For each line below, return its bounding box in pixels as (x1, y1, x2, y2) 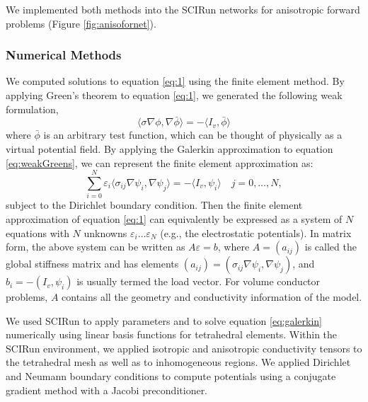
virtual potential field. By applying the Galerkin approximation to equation (6, 142, 333, 156)
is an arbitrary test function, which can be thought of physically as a (43, 127, 343, 142)
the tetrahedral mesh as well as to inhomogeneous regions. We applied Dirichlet (6, 355, 351, 369)
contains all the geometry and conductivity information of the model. (62, 289, 362, 304)
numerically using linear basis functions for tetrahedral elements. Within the (6, 327, 338, 342)
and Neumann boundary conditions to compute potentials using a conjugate (6, 369, 336, 384)
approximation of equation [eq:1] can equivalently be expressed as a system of (6, 211, 343, 226)
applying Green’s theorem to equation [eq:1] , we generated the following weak (6, 88, 343, 102)
